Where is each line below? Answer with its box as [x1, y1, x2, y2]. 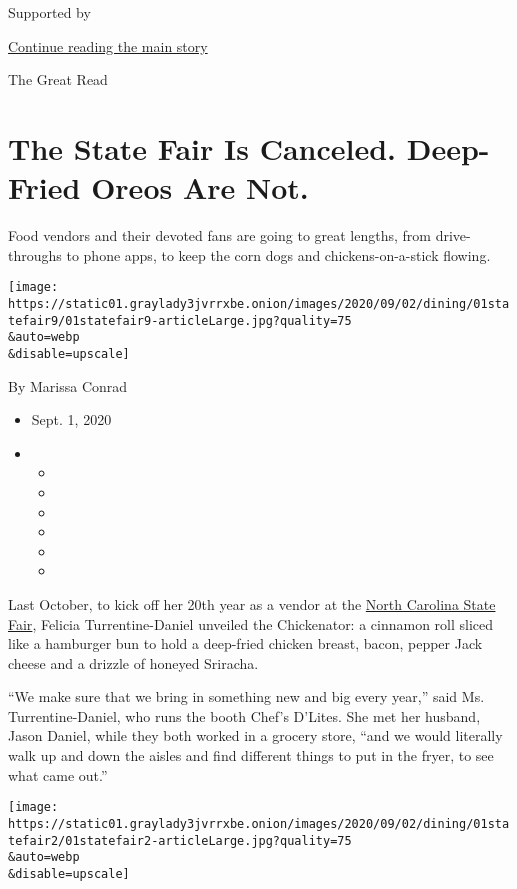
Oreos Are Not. [91, 167, 309, 208]
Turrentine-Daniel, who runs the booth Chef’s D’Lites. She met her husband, [8, 705, 481, 726]
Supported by [8, 2, 91, 22]
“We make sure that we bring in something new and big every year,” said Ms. [8, 686, 485, 707]
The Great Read [8, 69, 108, 90]
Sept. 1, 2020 [31, 409, 112, 430]
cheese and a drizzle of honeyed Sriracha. [8, 652, 259, 673]
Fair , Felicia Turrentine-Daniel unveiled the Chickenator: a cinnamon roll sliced [8, 613, 494, 634]
